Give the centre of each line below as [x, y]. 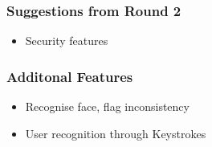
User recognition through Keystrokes [116, 133]
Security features [67, 41]
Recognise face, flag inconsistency [107, 106]
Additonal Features [70, 76]
